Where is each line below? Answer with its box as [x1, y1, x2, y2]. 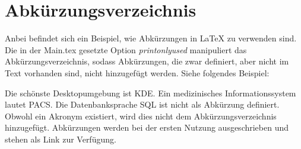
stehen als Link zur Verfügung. [5, 132, 116, 145]
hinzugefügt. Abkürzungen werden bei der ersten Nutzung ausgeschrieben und [5, 121, 289, 134]
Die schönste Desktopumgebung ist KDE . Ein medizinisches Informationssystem [5, 86, 296, 99]
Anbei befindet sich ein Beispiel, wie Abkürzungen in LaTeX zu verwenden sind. [5, 32, 297, 44]
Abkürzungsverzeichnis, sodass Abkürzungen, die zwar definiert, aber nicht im [5, 55, 289, 67]
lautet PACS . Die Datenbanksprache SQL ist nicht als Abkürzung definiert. [5, 98, 280, 111]
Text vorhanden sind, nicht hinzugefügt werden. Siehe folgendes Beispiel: [5, 66, 270, 79]
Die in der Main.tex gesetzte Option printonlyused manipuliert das [5, 43, 247, 56]
